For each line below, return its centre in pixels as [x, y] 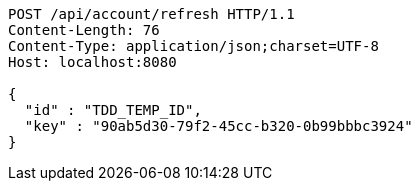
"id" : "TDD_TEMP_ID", [113, 110]
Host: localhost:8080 [92, 62]
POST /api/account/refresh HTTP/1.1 [151, 14]
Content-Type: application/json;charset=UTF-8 [193, 46]
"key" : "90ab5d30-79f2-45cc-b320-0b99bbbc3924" [218, 126]
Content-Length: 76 [84, 30]
